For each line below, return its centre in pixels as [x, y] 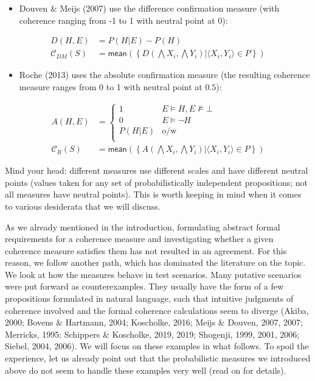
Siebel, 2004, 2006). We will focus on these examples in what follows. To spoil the [157, 346]
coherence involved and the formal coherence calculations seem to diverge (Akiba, [157, 310]
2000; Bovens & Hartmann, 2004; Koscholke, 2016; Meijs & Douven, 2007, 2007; [154, 322]
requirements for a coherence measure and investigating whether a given [139, 239]
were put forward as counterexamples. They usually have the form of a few [144, 286]
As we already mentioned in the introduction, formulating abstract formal [143, 226]
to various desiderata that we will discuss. [83, 206]
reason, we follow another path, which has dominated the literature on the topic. [155, 262]
